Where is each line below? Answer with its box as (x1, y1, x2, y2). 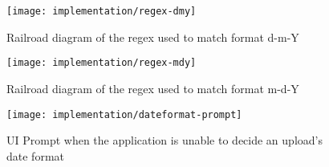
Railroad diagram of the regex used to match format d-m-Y (6, 28, 299, 45)
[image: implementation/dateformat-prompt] (6, 108, 242, 120)
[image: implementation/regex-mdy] (6, 57, 197, 69)
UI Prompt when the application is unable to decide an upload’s (6, 132, 323, 149)
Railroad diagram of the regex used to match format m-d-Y (6, 79, 299, 96)
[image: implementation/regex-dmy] (6, 6, 197, 17)
